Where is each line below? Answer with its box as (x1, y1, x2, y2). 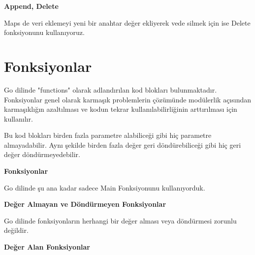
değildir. (4, 225, 29, 235)
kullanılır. (4, 113, 33, 124)
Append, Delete (4, 1, 59, 11)
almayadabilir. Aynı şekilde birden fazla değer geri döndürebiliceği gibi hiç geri (4, 139, 241, 150)
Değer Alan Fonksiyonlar (4, 242, 90, 252)
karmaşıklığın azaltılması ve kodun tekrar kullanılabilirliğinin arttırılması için (4, 104, 237, 114)
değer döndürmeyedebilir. (4, 149, 80, 159)
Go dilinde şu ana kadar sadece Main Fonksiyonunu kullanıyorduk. (4, 182, 205, 192)
